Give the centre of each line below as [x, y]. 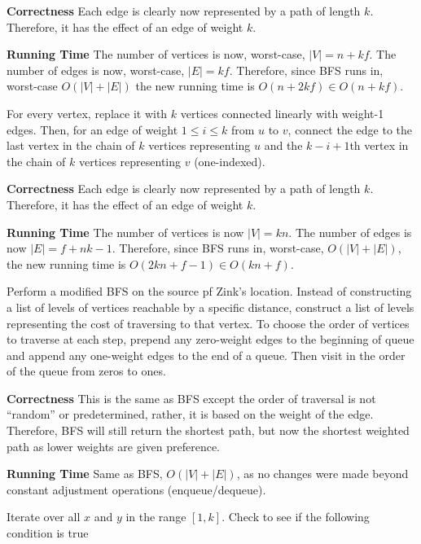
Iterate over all [44, 517]
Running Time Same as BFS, [85, 474]
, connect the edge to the [350, 129]
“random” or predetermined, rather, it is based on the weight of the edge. [190, 414]
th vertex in [379, 145]
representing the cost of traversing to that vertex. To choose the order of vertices [208, 323]
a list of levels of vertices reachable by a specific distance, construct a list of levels [210, 307]
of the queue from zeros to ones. [86, 371]
